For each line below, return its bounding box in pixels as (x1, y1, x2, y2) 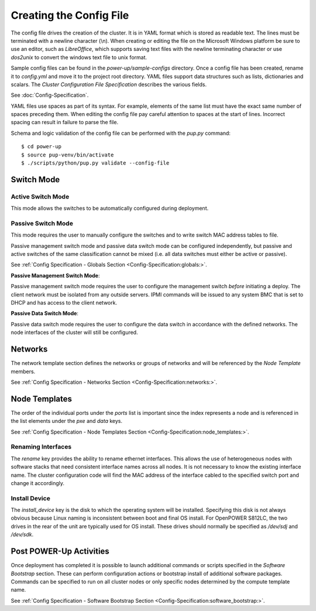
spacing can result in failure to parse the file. (11, 119, 119, 126)
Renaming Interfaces (11, 443, 72, 451)
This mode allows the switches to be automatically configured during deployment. (11, 205, 209, 212)
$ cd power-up (21, 144, 61, 150)
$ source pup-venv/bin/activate (21, 151, 114, 158)
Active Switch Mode (11, 192, 70, 200)
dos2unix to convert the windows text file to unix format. (11, 53, 147, 61)
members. (11, 368, 36, 375)
